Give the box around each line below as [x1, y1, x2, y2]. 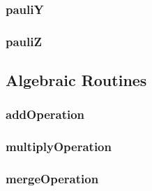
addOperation [6, 106, 85, 123]
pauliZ [6, 32, 42, 50]
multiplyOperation [6, 138, 112, 155]
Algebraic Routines [6, 69, 147, 91]
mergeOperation [6, 170, 99, 188]
